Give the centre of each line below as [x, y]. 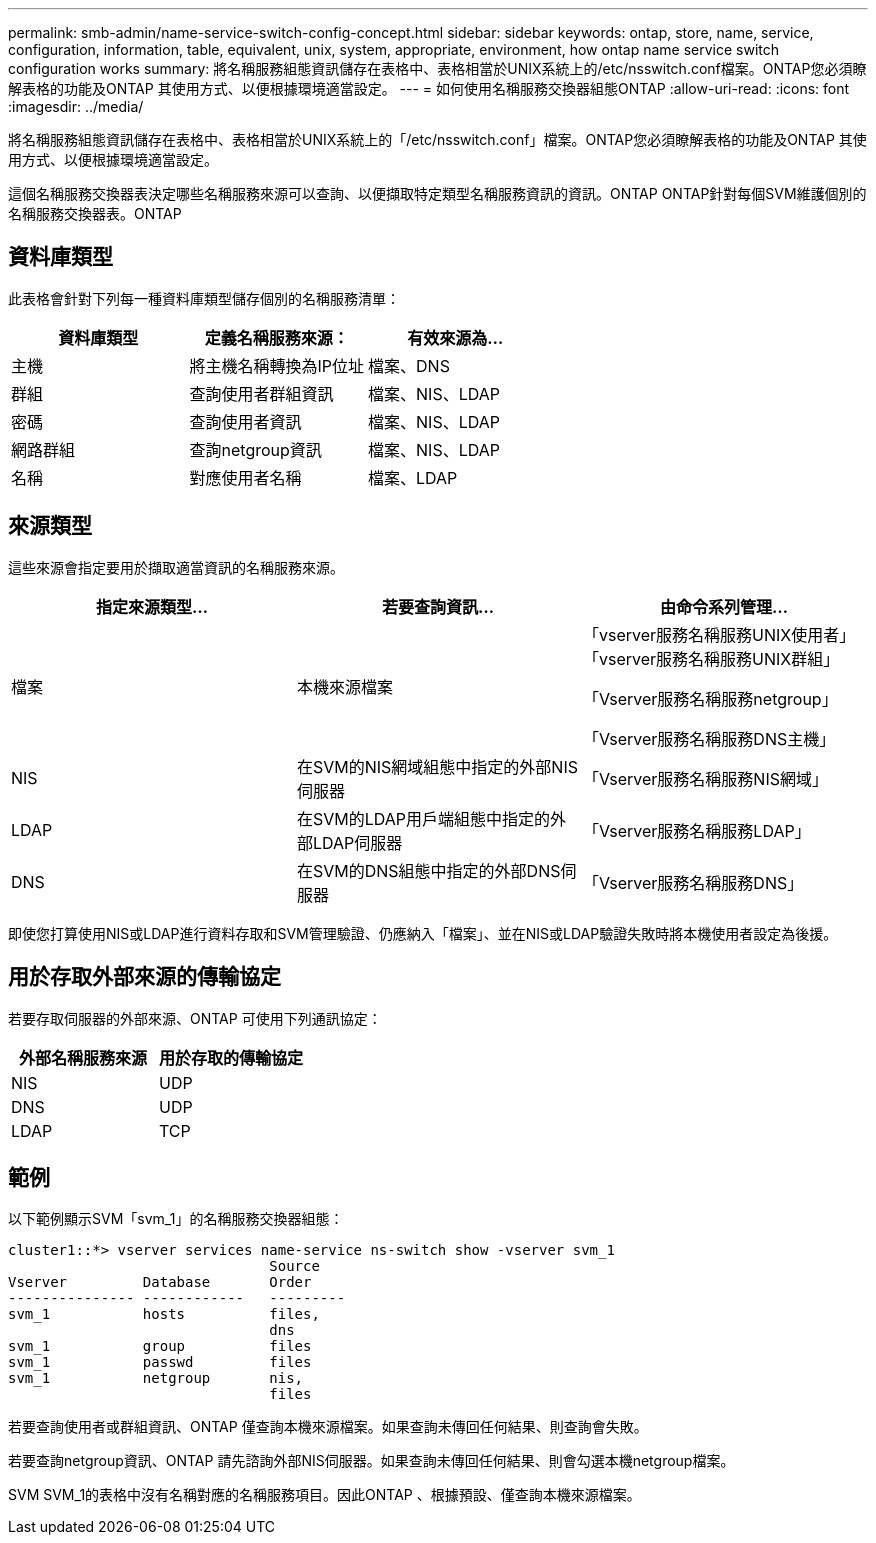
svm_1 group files [160, 1346]
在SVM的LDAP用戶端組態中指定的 [423, 818]
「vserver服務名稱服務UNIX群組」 [711, 658]
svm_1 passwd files [160, 1362]
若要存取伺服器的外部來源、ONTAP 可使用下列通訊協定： [195, 1018]
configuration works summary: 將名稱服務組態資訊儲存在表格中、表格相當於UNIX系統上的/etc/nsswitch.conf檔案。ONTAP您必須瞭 [437, 68]
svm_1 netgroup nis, [156, 1378]
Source [294, 1266]
